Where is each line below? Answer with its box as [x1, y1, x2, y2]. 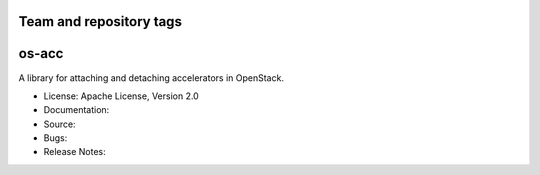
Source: [43, 118, 76, 130]
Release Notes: [43, 146, 106, 158]
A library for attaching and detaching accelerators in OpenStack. [18, 71, 285, 84]
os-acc [18, 45, 64, 62]
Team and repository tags [18, 13, 182, 30]
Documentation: [43, 104, 110, 116]
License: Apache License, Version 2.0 [43, 90, 199, 102]
